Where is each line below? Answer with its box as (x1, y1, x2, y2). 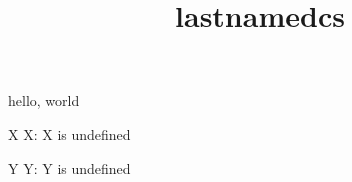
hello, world (8, 90, 80, 111)
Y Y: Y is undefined (8, 157, 131, 178)
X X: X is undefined (8, 123, 131, 144)
